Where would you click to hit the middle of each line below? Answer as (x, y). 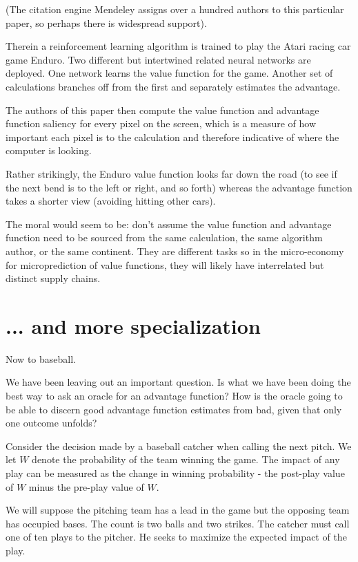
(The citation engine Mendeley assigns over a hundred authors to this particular (175, 9)
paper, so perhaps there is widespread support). (106, 22)
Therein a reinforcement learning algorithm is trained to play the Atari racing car (178, 46)
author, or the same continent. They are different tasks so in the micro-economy (175, 251)
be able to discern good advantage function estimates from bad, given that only (174, 409)
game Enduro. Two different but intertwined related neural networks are (158, 59)
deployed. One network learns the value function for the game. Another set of (169, 73)
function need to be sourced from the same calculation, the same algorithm (164, 237)
